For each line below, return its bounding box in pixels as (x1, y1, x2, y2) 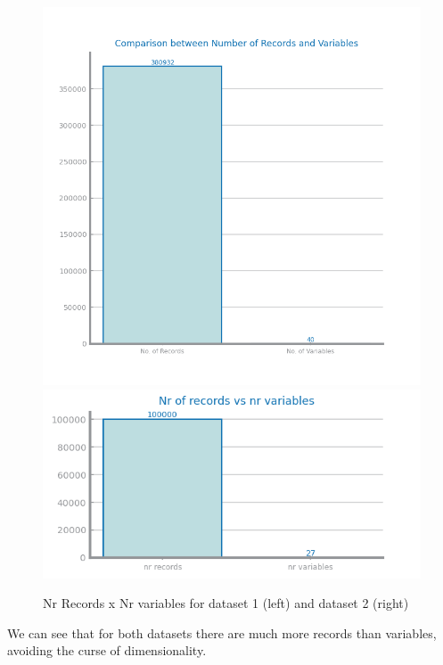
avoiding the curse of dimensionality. (7, 641, 207, 660)
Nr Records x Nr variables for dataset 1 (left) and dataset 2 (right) (43, 594, 409, 612)
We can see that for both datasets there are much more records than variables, (7, 623, 437, 642)
